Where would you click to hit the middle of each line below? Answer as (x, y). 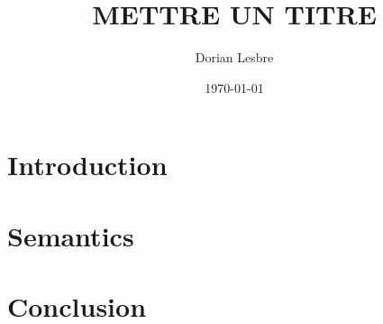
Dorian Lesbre (234, 57)
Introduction (87, 165)
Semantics (71, 235)
